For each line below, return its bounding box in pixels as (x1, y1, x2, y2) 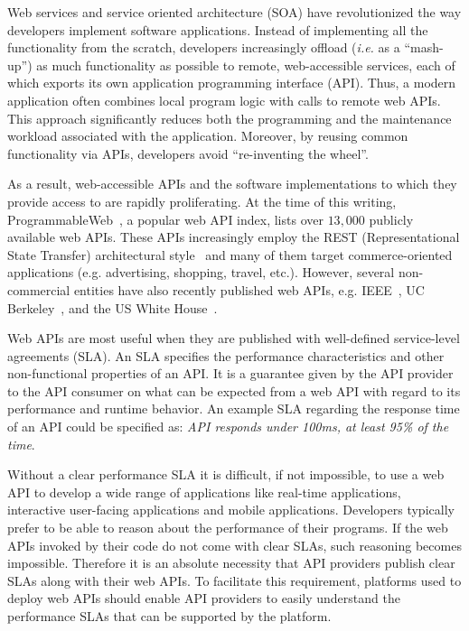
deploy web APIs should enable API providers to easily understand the (7, 589, 400, 608)
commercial (7, 280, 70, 299)
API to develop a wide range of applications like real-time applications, (7, 482, 401, 501)
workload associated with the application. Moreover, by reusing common (7, 126, 408, 145)
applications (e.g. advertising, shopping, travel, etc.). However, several (7, 263, 395, 282)
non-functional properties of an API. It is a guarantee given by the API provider (7, 364, 454, 383)
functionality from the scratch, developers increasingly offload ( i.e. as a (7, 38, 400, 57)
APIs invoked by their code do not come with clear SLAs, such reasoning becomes (7, 535, 462, 554)
